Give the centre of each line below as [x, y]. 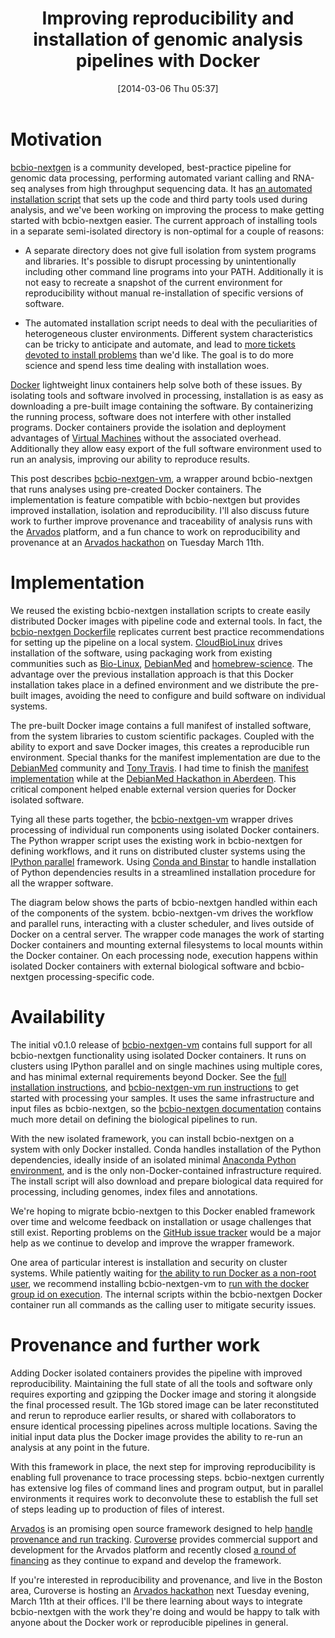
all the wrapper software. [62, 883]
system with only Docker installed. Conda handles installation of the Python [166, 1149]
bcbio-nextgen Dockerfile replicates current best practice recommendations [167, 631]
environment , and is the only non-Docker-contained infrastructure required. [166, 1170]
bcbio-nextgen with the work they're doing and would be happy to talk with [165, 1611]
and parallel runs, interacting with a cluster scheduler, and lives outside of [162, 923]
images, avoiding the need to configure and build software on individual [178, 695]
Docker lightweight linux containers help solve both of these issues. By [156, 384]
